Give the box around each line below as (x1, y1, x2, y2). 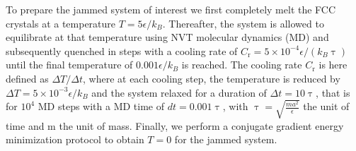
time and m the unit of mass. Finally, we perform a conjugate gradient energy (6, 118, 344, 133)
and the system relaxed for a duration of (91, 85, 267, 99)
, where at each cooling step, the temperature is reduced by (83, 71, 340, 85)
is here (318, 57, 348, 72)
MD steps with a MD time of (38, 99, 165, 114)
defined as (6, 71, 49, 85)
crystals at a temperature (6, 16, 116, 30)
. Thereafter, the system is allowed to (162, 16, 324, 30)
